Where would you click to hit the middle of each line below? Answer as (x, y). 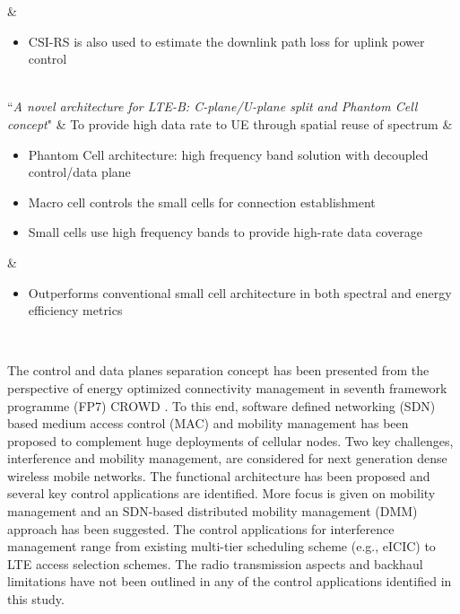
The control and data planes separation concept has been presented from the (218, 370)
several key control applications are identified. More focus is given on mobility (221, 493)
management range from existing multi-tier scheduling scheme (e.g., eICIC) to (221, 546)
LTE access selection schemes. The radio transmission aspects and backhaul (215, 563)
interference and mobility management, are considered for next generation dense (227, 458)
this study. (36, 599)
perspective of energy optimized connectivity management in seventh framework (227, 387)
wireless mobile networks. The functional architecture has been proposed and (219, 475)
